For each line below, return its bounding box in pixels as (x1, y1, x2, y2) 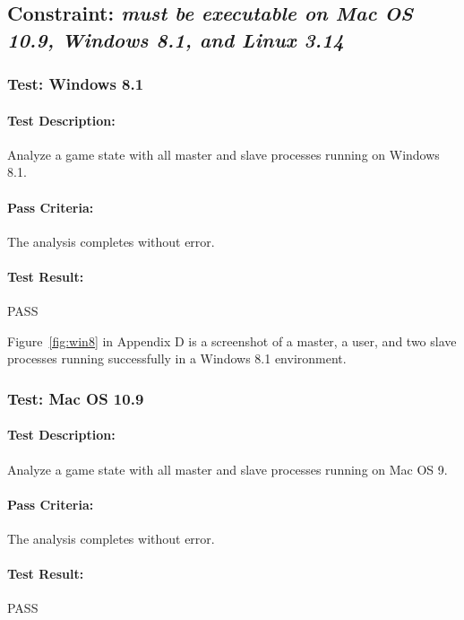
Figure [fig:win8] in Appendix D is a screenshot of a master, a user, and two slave (7, 331, 457, 350)
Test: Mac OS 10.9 (7, 387, 144, 409)
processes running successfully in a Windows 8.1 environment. (7, 349, 347, 368)
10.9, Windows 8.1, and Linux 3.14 (7, 25, 344, 53)
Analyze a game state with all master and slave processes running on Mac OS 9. (7, 459, 448, 478)
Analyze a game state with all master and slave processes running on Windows (7, 144, 440, 163)
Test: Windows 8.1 (7, 73, 144, 95)
